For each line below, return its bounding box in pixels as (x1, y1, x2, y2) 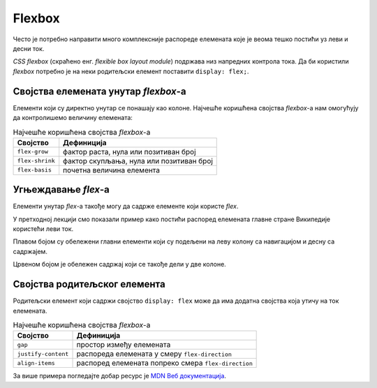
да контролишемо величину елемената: (13, 114, 133, 122)
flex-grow (17, 148, 49, 156)
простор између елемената (76, 340, 171, 350)
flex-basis (17, 166, 52, 174)
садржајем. (13, 247, 48, 255)
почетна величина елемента (63, 165, 161, 174)
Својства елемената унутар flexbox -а (13, 85, 186, 97)
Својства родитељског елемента (13, 278, 165, 290)
